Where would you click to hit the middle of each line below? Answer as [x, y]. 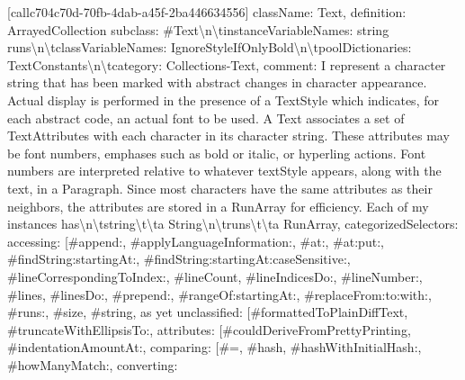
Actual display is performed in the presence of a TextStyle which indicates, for [223, 100]
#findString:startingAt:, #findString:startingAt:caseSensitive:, [179, 259]
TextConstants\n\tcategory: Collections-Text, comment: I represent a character [227, 64]
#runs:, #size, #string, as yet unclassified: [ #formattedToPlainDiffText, [208, 312]
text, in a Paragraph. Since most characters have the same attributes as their [220, 188]
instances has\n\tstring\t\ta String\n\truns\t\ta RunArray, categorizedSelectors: [233, 224]
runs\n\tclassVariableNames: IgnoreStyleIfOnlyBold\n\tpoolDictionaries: [210, 47]
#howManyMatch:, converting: [93, 364]
